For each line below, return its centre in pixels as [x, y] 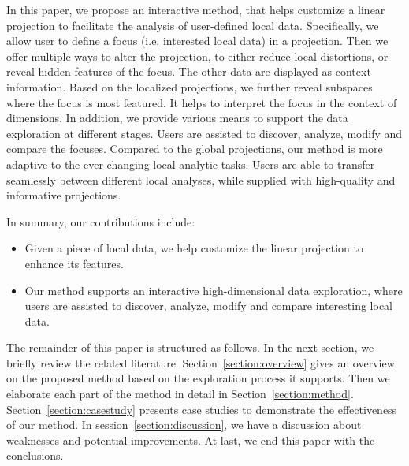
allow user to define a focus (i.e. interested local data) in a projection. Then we [197, 41]
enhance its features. [74, 263]
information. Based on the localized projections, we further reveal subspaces [190, 86]
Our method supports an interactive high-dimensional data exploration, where [214, 290]
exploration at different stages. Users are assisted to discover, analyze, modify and [204, 133]
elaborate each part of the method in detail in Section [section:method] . [180, 394]
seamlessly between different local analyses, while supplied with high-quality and [201, 179]
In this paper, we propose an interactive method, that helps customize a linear [196, 9]
